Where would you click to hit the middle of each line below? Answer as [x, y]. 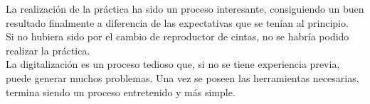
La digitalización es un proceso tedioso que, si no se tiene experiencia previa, [173, 64]
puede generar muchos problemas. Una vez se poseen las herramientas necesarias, [183, 77]
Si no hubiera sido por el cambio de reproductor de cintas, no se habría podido [178, 36]
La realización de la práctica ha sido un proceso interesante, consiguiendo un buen [185, 8]
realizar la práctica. [48, 50]
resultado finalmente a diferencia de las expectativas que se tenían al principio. [177, 22]
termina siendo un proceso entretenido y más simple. [121, 92]
